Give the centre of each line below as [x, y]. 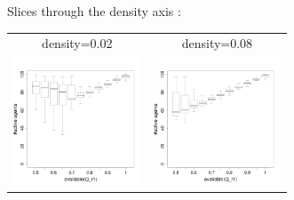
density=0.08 [217, 43]
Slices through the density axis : [94, 11]
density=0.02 [77, 43]
